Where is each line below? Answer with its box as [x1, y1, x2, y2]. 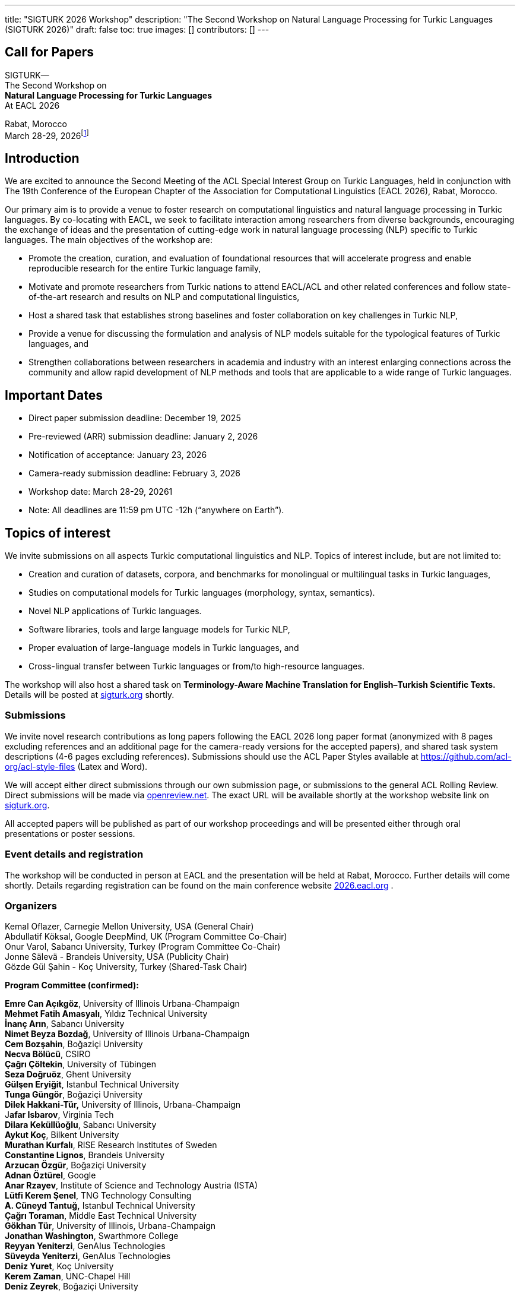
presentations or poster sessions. [5, 828, 135, 839]
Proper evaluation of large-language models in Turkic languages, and [28, 643, 299, 653]
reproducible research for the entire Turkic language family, [28, 263, 261, 274]
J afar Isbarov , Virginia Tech [5, 1109, 114, 1120]
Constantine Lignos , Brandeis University [5, 1150, 165, 1161]
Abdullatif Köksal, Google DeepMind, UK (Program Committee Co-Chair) [5, 931, 287, 942]
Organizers [5, 899, 57, 912]
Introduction [5, 150, 80, 166]
